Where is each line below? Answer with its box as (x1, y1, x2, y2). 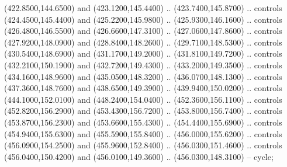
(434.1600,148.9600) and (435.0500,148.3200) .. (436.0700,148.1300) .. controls (4, 70, 282, 82)
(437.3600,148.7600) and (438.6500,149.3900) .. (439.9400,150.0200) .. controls (4, 82, 282, 94)
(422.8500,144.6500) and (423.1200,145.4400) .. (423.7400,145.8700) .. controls (4, 2, 282, 13)
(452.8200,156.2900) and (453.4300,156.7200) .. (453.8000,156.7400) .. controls (4, 105, 282, 117)
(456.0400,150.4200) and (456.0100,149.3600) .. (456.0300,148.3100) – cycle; (4, 150, 274, 162)
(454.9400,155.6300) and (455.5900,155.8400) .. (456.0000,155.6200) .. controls (4, 127, 282, 140)
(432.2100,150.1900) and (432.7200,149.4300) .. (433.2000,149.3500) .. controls (4, 58, 282, 71)
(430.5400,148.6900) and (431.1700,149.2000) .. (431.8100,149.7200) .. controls (4, 47, 282, 60)
